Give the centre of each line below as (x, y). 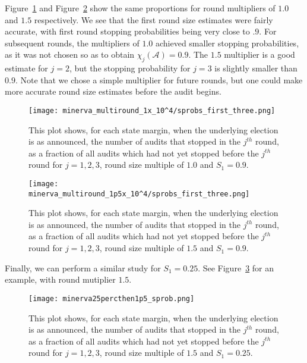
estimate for (26, 68)
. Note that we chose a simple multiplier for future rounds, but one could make (159, 79)
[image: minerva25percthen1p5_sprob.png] (112, 298)
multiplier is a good (259, 54)
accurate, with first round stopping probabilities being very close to (127, 31)
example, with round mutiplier (60, 279)
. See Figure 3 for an (236, 267)
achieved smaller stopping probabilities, (227, 43)
